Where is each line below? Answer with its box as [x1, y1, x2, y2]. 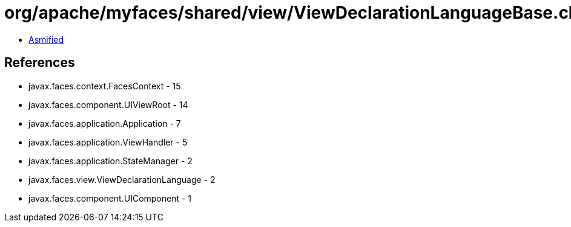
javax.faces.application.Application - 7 [28, 118, 181, 129]
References [4, 55, 75, 71]
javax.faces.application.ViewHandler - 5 [28, 136, 188, 147]
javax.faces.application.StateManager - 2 [28, 155, 193, 166]
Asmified [28, 34, 64, 45]
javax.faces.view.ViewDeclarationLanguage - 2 [28, 174, 216, 185]
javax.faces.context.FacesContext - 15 [28, 80, 181, 91]
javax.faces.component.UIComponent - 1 [28, 193, 192, 203]
